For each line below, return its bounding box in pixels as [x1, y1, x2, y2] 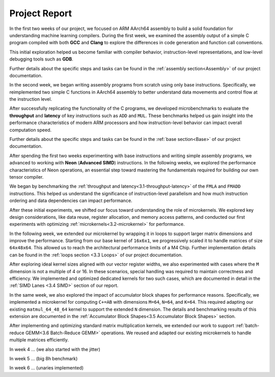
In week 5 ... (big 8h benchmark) [9, 355, 78, 361]
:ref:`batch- [235, 323, 260, 329]
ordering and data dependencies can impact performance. [9, 197, 132, 204]
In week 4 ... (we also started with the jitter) [9, 346, 100, 352]
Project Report [9, 8, 72, 19]
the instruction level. [9, 96, 52, 102]
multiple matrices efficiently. [9, 337, 69, 343]
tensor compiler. [9, 173, 44, 180]
